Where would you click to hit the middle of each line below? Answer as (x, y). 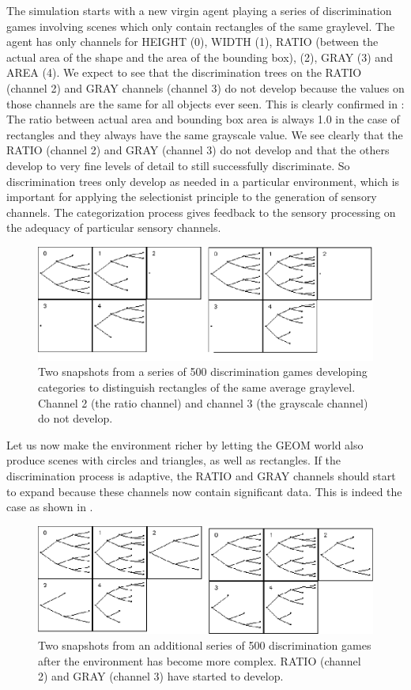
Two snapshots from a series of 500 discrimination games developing (203, 372)
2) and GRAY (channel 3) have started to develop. (161, 676)
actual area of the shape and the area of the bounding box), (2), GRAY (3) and (200, 57)
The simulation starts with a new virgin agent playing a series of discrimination (199, 10)
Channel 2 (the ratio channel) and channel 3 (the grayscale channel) (203, 402)
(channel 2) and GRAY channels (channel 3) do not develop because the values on (205, 87)
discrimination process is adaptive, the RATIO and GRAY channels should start (201, 475)
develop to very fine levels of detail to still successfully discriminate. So (178, 165)
